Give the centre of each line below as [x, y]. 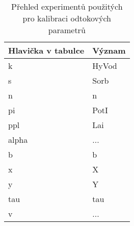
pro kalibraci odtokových [67, 18]
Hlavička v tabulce [46, 50]
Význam [109, 50]
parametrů [67, 30]
